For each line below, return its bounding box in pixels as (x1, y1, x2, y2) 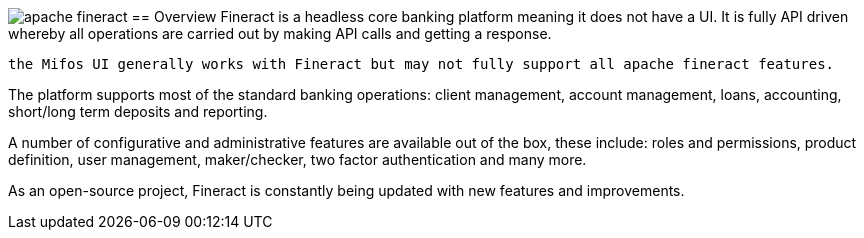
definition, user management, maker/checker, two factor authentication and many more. (8, 151, 587, 168)
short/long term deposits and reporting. (8, 103, 268, 120)
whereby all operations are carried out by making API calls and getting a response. (8, 25, 552, 42)
